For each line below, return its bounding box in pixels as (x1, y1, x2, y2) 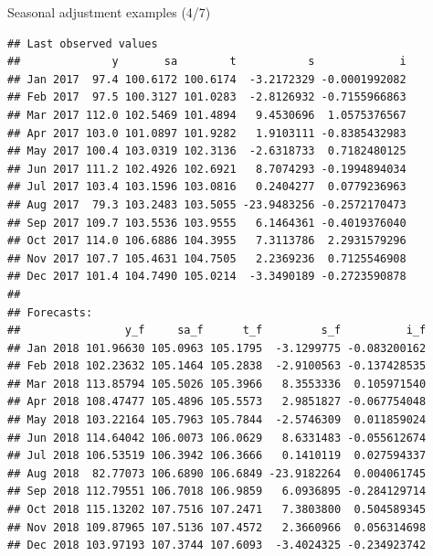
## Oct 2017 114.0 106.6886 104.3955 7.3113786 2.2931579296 (7, 234, 407, 248)
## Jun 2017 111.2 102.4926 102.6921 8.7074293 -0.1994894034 (7, 162, 407, 176)
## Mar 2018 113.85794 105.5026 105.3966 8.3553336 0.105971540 (7, 377, 427, 390)
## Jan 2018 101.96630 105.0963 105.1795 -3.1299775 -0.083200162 (7, 341, 427, 355)
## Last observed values (7, 37, 158, 50)
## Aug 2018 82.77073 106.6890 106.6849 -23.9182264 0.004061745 (7, 466, 427, 480)
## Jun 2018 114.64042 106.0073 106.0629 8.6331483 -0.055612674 (7, 431, 427, 444)
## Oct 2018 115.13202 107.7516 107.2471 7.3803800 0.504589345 (7, 503, 427, 517)
